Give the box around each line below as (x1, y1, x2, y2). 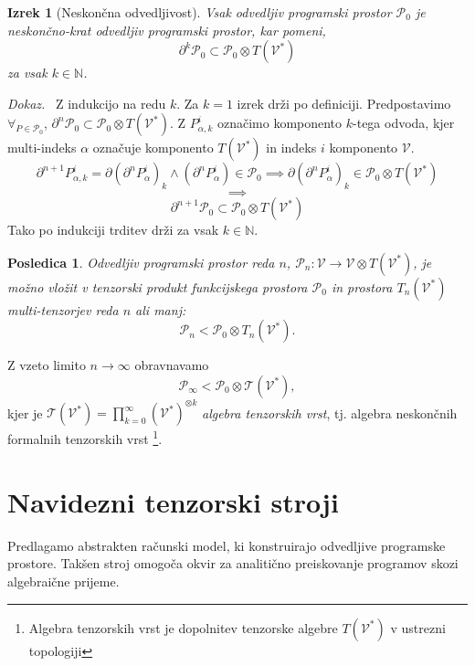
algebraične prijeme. (7, 572, 120, 591)
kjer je (7, 403, 43, 422)
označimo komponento (216, 113, 343, 132)
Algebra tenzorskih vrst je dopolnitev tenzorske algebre (28, 618, 338, 637)
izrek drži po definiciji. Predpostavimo (237, 93, 451, 112)
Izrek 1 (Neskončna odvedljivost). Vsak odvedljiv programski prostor (7, 3, 392, 21)
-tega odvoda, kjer (353, 113, 455, 132)
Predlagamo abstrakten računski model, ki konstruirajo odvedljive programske (7, 535, 446, 555)
